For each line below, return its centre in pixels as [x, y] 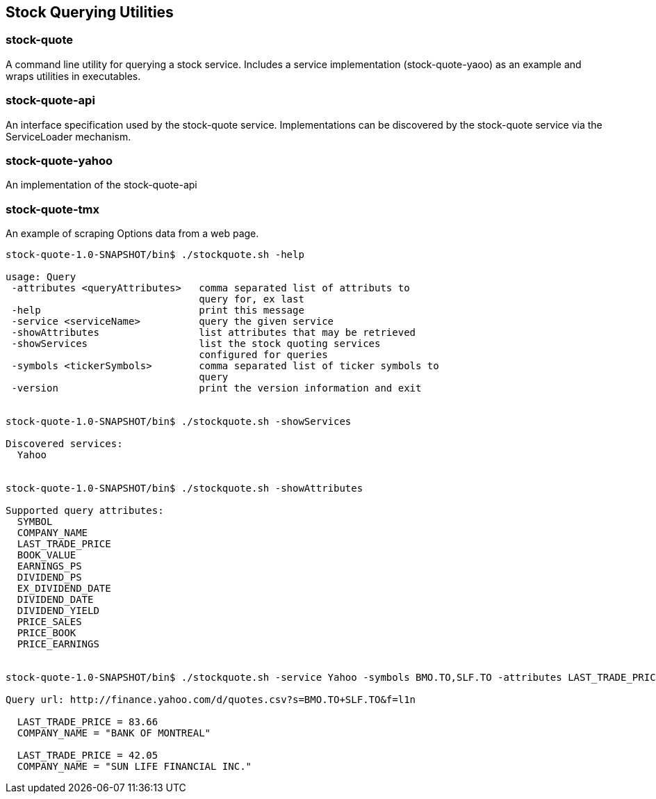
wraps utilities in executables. [73, 76]
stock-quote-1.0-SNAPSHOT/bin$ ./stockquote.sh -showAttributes [184, 489]
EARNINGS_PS [49, 566]
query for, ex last [252, 299]
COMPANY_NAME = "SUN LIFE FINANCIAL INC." [134, 767]
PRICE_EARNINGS [58, 644]
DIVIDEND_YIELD [58, 611]
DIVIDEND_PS [49, 578]
